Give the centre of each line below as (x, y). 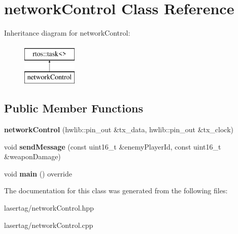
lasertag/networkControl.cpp (49, 225)
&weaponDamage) (32, 156)
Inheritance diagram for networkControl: (67, 33)
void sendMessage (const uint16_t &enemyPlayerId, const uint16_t (113, 146)
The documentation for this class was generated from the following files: (116, 191)
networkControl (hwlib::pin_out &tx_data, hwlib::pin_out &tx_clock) (119, 129)
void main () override (38, 173)
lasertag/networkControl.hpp (49, 208)
